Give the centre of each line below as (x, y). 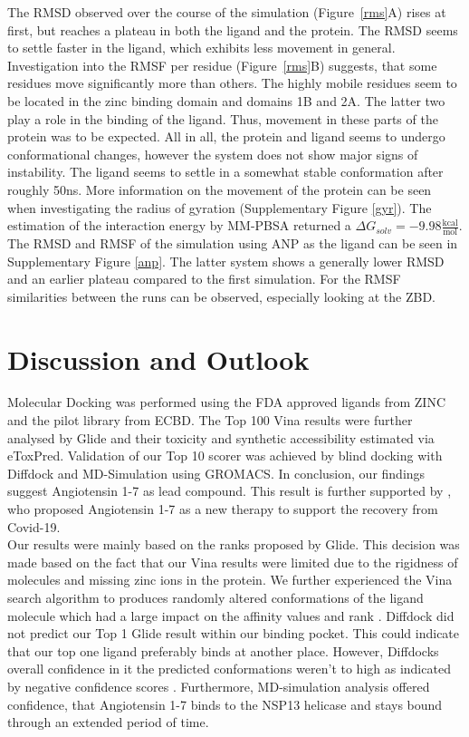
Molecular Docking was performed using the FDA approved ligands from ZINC (227, 402)
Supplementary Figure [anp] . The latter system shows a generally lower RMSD (226, 261)
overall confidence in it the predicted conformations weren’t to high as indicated (229, 669)
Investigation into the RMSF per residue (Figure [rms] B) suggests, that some (222, 65)
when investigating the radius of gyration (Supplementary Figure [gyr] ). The (220, 207)
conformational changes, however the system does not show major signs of (213, 154)
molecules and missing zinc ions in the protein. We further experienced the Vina (230, 580)
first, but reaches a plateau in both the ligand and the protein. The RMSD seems (233, 29)
